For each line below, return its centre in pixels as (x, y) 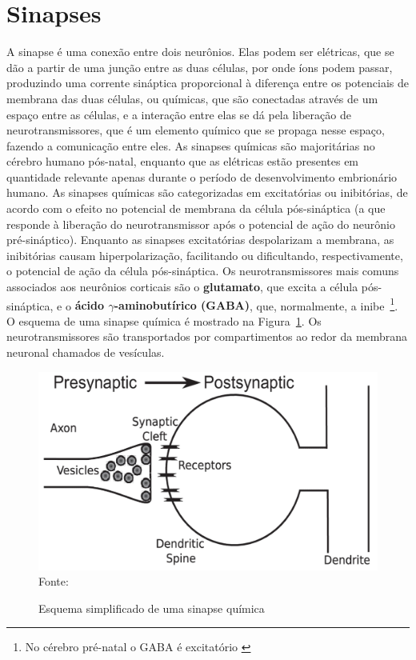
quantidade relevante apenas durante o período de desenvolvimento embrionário (202, 176)
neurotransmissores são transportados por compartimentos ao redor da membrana (207, 336)
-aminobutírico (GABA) (182, 305)
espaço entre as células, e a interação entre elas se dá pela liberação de (179, 114)
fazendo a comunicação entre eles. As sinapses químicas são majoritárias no (191, 145)
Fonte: (54, 581)
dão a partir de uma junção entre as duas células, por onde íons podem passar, (200, 67)
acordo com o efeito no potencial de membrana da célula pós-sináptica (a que (196, 208)
